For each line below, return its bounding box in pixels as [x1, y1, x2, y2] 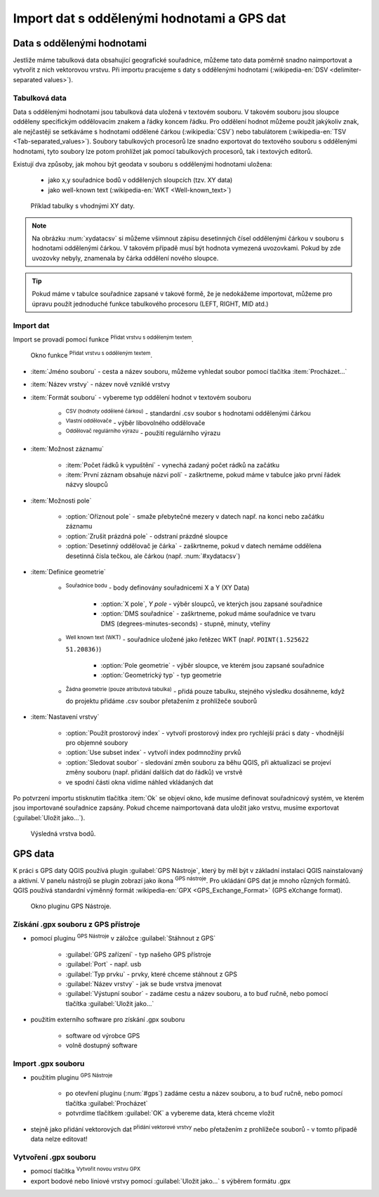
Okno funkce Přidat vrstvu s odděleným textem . [30, 350, 153, 360]
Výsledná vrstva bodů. [30, 829, 96, 838]
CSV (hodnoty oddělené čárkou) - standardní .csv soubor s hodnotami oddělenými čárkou [65, 408, 312, 418]
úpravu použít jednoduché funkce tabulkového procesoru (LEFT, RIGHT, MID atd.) [32, 299, 269, 308]
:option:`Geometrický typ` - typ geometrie [100, 671, 222, 680]
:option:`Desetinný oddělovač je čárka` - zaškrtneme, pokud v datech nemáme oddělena [65, 542, 322, 550]
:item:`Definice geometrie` [30, 568, 107, 576]
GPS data [13, 848, 55, 860]
